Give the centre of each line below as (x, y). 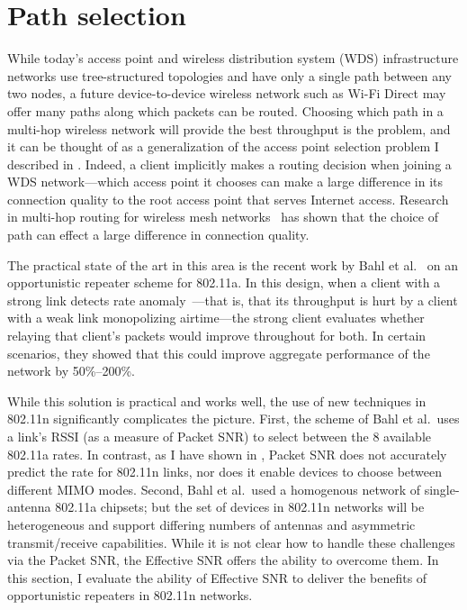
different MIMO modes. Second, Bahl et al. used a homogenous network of (214, 489)
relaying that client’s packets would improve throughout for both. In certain (217, 336)
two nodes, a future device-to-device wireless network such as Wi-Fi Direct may (227, 93)
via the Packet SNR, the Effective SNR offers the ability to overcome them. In (223, 560)
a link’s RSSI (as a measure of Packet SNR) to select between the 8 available (220, 436)
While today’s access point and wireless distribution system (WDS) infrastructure (233, 58)
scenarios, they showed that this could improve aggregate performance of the (219, 353)
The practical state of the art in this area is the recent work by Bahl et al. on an (233, 264)
